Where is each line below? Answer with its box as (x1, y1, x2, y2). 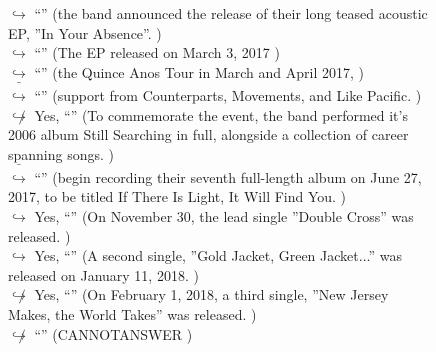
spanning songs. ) (8, 143, 115, 164)
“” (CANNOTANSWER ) (34, 323, 193, 344)
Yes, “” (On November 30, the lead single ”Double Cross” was (34, 206, 414, 227)
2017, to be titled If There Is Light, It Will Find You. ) (8, 186, 347, 207)
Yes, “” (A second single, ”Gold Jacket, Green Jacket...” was (34, 245, 402, 266)
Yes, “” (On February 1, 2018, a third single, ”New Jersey (34, 284, 389, 305)
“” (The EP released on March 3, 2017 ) (34, 42, 280, 63)
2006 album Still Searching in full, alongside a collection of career (8, 124, 409, 145)
